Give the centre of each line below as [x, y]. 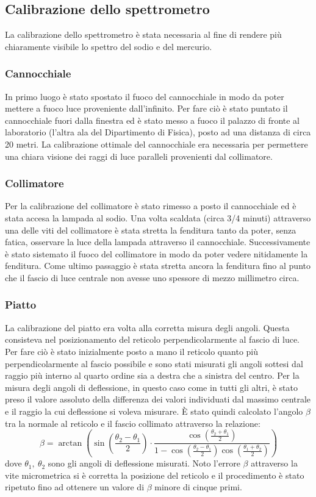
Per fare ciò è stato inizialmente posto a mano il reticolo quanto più [132, 351]
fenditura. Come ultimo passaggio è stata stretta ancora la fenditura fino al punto [158, 266]
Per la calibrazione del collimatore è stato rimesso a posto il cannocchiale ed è [151, 206]
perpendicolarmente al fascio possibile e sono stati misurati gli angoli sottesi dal [154, 363]
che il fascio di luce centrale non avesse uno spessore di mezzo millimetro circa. [152, 277]
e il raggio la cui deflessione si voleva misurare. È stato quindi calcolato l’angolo [154, 411]
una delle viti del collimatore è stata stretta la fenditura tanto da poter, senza [151, 230]
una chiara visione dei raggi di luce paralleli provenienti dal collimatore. [139, 156]
